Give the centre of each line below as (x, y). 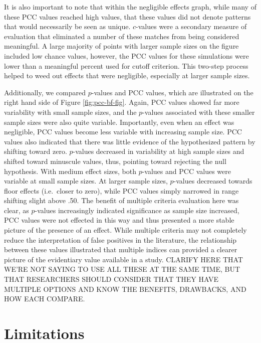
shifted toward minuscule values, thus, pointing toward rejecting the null (115, 161)
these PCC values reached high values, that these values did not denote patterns (127, 16)
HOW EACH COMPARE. (45, 299)
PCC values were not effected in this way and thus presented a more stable (119, 220)
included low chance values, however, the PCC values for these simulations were (126, 55)
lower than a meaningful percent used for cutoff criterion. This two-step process (126, 65)
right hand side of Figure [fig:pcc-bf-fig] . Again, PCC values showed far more (122, 102)
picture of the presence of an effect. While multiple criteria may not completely (125, 230)
